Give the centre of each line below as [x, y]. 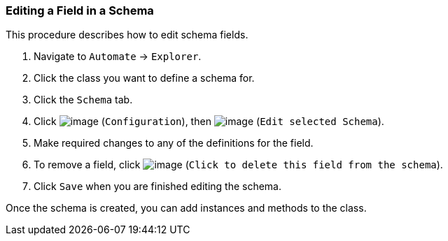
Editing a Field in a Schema [80, 10]
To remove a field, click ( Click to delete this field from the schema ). [238, 165]
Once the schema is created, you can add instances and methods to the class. [186, 208]
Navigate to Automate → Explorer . [118, 57]
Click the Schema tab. [83, 100]
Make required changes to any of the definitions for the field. [174, 143]
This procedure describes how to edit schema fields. [127, 35]
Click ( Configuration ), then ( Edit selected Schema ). [209, 122]
